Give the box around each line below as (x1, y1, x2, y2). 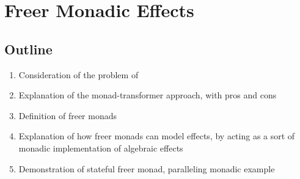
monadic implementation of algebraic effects (18, 141, 183, 154)
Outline (4, 39, 53, 58)
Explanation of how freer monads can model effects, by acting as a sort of (18, 130, 295, 142)
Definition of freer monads (18, 109, 117, 122)
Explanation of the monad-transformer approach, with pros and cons (18, 89, 277, 101)
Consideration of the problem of (18, 68, 139, 81)
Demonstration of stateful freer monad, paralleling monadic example (18, 162, 275, 175)
